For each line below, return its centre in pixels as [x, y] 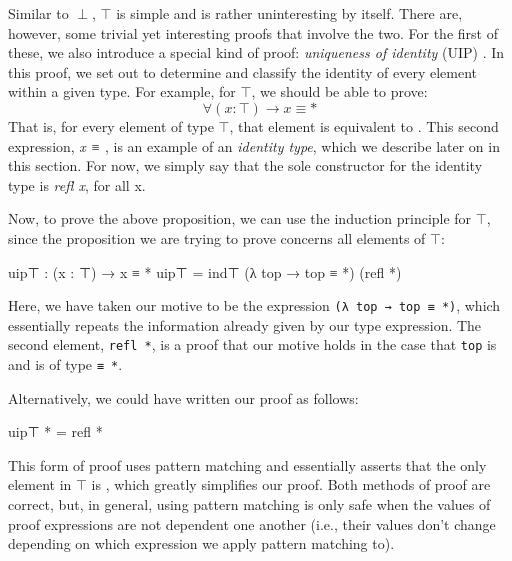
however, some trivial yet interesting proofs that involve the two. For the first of [253, 32]
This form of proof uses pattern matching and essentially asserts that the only [247, 464]
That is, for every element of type [111, 125]
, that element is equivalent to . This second [364, 125]
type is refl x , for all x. [77, 184]
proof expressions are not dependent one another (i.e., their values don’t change [252, 523]
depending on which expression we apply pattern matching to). [201, 543]
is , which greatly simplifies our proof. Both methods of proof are [291, 484]
